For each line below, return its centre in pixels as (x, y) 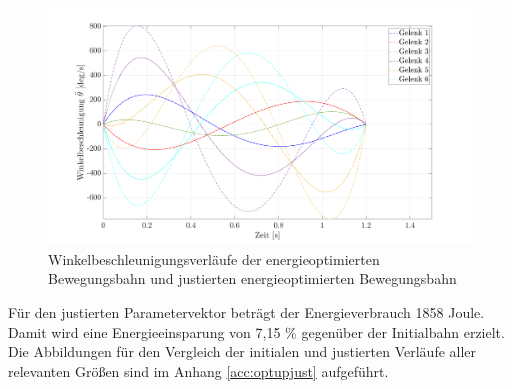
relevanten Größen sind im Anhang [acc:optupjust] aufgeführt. (198, 370)
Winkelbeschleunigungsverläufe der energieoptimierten (214, 258)
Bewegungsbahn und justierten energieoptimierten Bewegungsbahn (252, 278)
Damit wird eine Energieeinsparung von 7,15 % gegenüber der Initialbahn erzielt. (256, 331)
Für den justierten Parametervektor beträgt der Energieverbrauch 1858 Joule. (246, 312)
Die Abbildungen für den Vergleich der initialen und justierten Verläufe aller (242, 351)
